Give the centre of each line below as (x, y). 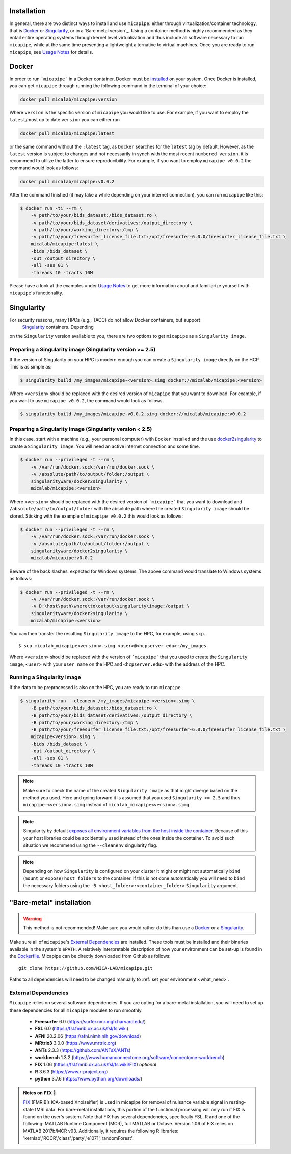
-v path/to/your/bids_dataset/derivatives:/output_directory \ (112, 223)
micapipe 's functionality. (36, 293)
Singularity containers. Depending (58, 327)
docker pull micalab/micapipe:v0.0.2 (67, 181)
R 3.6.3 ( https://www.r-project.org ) (71, 1071)
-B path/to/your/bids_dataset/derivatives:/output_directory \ (112, 715)
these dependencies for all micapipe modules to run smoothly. (76, 1010)
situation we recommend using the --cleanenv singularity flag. (90, 845)
